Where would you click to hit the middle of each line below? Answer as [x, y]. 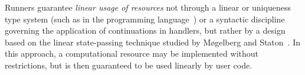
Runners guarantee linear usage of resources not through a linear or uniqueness [148, 7]
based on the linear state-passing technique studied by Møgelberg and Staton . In [153, 42]
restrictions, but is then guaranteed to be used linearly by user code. [129, 65]
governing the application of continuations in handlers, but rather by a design [145, 30]
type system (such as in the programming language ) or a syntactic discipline [145, 19]
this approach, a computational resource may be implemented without [132, 53]
